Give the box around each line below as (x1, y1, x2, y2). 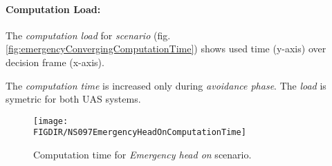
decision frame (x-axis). (6, 54, 104, 69)
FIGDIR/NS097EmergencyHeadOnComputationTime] (33, 127, 246, 138)
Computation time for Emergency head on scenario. (33, 147, 252, 162)
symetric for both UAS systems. (6, 92, 141, 106)
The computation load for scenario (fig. (6, 28, 171, 42)
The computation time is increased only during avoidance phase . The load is (6, 78, 326, 92)
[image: (33, 116, 68, 126)
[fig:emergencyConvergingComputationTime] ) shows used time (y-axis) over (6, 41, 326, 56)
